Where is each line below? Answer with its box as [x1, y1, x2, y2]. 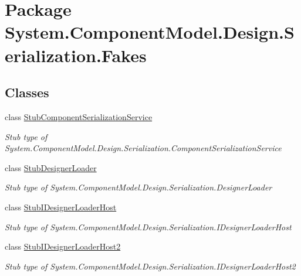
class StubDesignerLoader [5, 161, 97, 173]
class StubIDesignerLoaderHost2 [5, 240, 121, 253]
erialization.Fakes [5, 43, 147, 67]
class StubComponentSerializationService [5, 110, 153, 122]
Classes [5, 83, 49, 101]
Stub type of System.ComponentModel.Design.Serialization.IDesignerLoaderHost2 [5, 260, 296, 272]
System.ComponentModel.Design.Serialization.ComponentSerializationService [5, 142, 282, 154]
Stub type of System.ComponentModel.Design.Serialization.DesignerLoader [5, 181, 272, 193]
